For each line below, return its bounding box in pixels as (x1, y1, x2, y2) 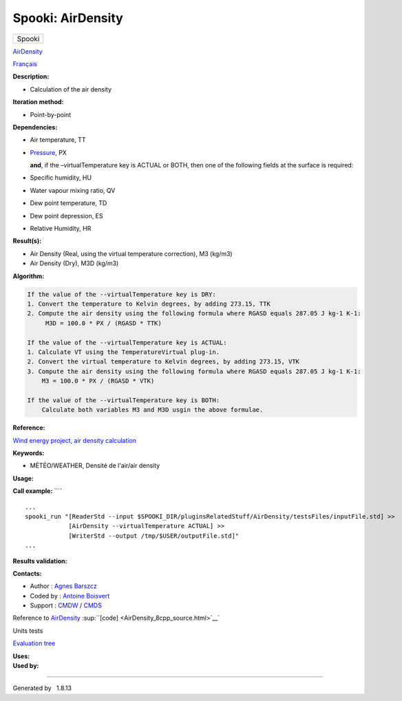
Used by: (12, 662, 39, 670)
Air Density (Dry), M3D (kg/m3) (30, 259, 119, 268)
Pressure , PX (30, 148, 67, 156)
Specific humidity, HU (30, 174, 92, 182)
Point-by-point (30, 110, 72, 118)
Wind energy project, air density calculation (12, 436, 137, 444)
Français (12, 59, 38, 68)
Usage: (12, 474, 34, 482)
